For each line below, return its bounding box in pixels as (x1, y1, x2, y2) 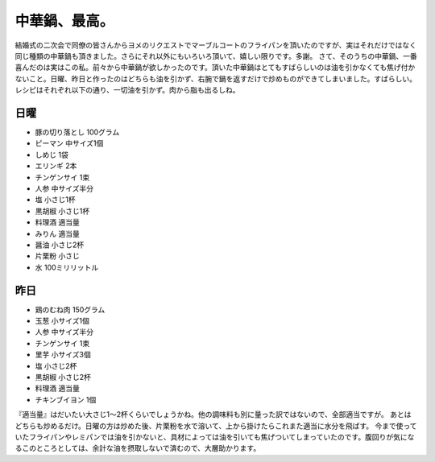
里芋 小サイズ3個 (35, 350, 92, 360)
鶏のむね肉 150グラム (35, 304, 106, 314)
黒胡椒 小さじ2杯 (35, 372, 92, 382)
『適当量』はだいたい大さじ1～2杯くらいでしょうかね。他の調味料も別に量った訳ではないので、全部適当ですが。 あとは (14, 410, 412, 419)
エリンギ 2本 (35, 161, 77, 171)
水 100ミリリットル (35, 262, 99, 272)
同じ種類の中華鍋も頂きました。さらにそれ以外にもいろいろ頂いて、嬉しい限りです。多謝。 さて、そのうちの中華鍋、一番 (14, 51, 418, 60)
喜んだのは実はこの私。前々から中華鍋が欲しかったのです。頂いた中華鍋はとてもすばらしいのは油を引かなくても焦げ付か (14, 63, 416, 72)
